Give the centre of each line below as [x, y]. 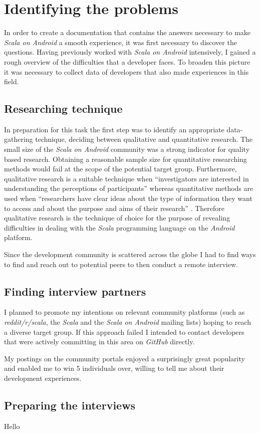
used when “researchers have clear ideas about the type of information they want [128, 198]
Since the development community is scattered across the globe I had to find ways [130, 254]
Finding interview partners [75, 291]
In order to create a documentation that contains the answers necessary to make [127, 32]
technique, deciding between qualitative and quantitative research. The [144, 139]
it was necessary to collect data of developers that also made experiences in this [126, 71]
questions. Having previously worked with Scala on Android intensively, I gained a [130, 52]
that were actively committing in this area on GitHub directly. [99, 342]
